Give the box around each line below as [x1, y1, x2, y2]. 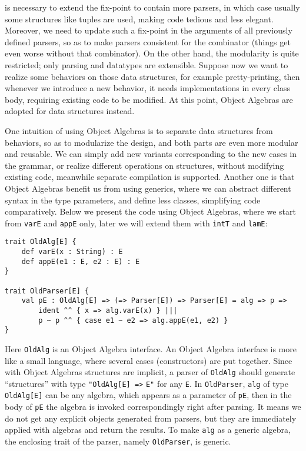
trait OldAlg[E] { [5, 238, 76, 246]
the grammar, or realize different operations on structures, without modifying [5, 159, 284, 171]
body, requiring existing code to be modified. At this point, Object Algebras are [5, 93, 293, 105]
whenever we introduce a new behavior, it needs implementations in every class [5, 82, 290, 94]
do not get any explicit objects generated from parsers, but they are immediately [5, 412, 297, 424]
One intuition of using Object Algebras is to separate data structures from [5, 124, 273, 136]
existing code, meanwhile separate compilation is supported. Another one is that [5, 171, 295, 183]
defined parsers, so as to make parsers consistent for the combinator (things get [5, 35, 291, 48]
